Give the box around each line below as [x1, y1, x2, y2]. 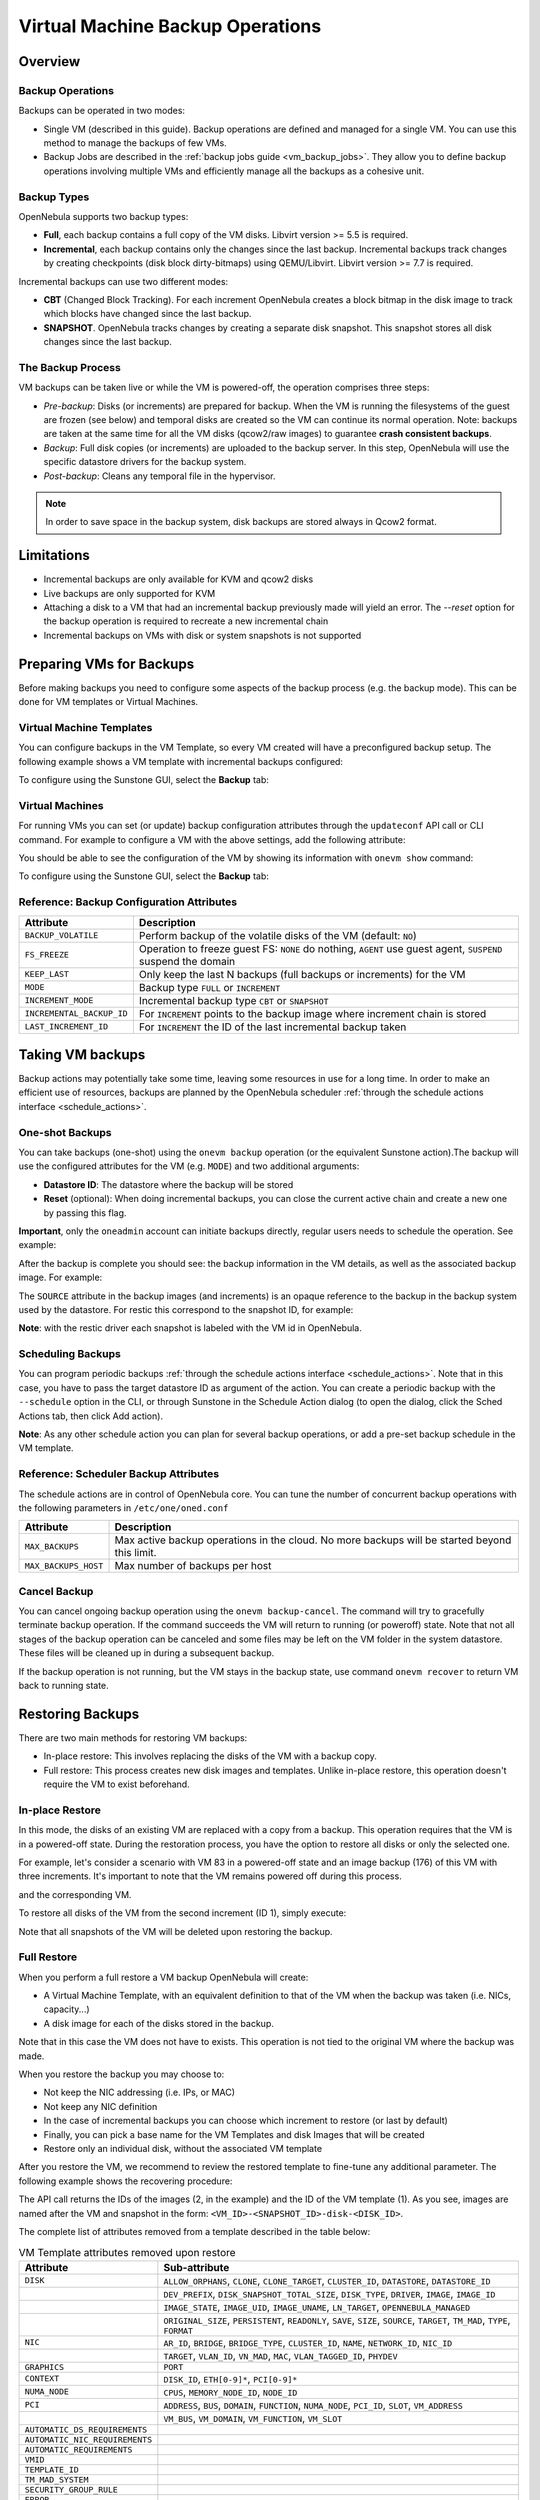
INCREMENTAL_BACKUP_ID [24, 1008, 129, 1019]
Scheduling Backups [18, 1347, 122, 1361]
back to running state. [18, 1680, 109, 1691]
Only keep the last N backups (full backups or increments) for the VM [138, 967, 466, 981]
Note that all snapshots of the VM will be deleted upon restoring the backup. [18, 1925, 334, 1937]
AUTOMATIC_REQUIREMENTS [24, 2444, 133, 2455]
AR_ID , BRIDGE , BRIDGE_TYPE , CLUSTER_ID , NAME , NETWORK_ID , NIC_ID [163, 2335, 453, 2349]
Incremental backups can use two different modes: [18, 275, 229, 287]
